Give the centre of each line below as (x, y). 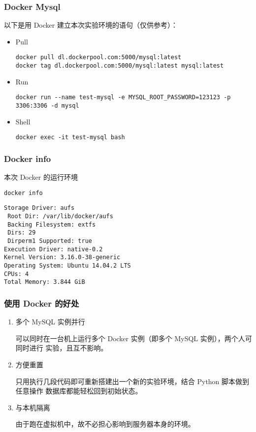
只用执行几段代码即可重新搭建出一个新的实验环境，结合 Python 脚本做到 (132, 381)
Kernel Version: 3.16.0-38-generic (62, 257)
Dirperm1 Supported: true (50, 241)
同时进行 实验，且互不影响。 (62, 348)
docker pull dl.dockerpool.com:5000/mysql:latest (98, 58)
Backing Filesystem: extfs (52, 224)
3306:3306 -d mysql (47, 105)
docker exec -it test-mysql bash (70, 137)
